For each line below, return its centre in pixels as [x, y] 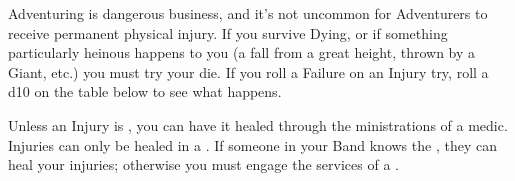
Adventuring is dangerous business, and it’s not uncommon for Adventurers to [248, 13]
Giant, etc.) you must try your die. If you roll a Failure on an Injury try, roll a [248, 71]
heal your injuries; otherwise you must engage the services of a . [203, 164]
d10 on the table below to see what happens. [145, 91]
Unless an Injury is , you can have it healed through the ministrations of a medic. [258, 124]
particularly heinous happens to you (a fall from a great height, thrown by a [242, 52]
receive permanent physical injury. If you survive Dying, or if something [228, 32]
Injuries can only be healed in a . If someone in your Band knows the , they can [252, 144]
